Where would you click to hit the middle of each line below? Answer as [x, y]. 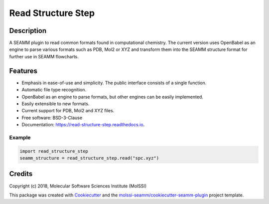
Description [28, 31]
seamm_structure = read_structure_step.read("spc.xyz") [89, 158]
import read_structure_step [54, 151]
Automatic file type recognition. [54, 90]
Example [20, 137]
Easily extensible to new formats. [56, 103]
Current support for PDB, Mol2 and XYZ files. [68, 111]
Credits [21, 174]
